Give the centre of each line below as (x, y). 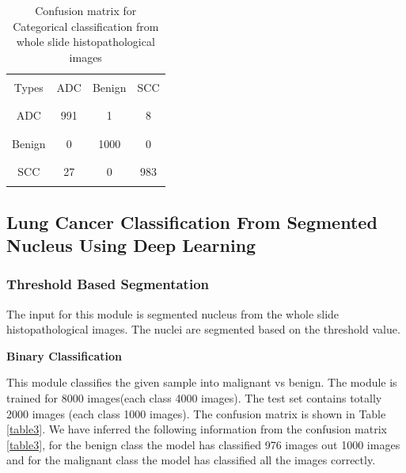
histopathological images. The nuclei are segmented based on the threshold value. (203, 329)
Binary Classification (64, 355)
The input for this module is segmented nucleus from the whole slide (173, 313)
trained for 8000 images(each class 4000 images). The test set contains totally (194, 398)
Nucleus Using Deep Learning (131, 245)
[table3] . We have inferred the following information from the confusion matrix (197, 429)
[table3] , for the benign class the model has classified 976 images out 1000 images (203, 444)
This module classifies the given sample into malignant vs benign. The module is (202, 382)
